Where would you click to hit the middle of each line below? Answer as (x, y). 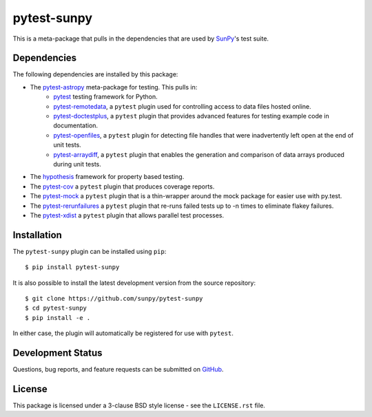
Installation (37, 235)
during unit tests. (77, 164)
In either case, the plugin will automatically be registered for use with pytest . (123, 333)
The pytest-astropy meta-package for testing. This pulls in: (114, 87)
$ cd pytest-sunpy (56, 308)
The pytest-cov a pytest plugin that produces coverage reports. (122, 186)
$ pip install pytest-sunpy (72, 267)
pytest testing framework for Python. (105, 97)
